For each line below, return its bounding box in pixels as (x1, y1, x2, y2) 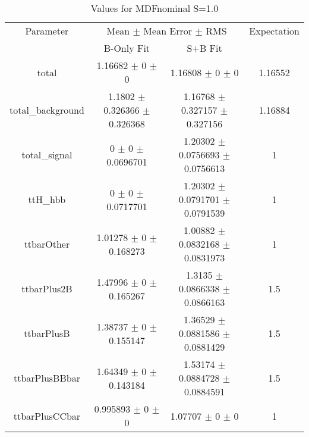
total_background (10, 103, 84, 117)
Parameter (25, 24, 69, 38)
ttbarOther (24, 237, 70, 251)
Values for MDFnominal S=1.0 (90, 1, 219, 15)
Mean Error (143, 24, 193, 38)
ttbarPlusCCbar (13, 408, 81, 423)
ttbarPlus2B (21, 282, 72, 295)
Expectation (249, 24, 299, 38)
